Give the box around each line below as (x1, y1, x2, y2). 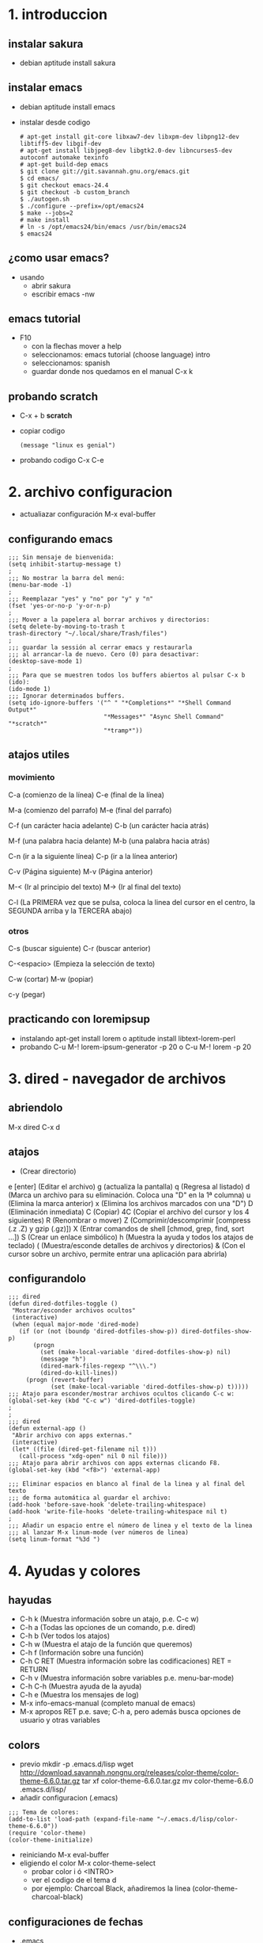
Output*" (8, 706, 37, 714)
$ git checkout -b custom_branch (19, 188, 130, 196)
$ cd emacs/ (19, 174, 59, 182)
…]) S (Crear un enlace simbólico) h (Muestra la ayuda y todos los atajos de (8, 1232, 254, 1242)
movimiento (8, 772, 55, 783)
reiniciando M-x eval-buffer (19, 1850, 109, 1860)
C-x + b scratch (19, 410, 73, 421)
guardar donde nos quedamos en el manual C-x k (31, 367, 193, 376)
